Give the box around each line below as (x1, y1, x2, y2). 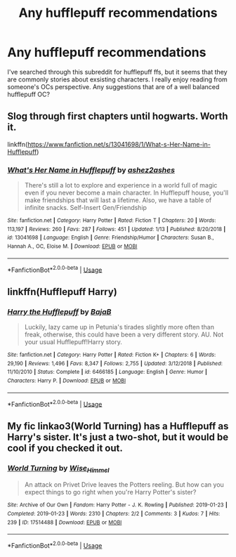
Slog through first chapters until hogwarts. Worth (7, 110, 228, 122)
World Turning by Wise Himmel (7, 463, 110, 474)
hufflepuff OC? (7, 90, 51, 98)
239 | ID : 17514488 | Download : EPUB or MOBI (7, 518, 122, 526)
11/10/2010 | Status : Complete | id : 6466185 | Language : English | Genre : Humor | (7, 369, 207, 376)
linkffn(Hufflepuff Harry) (7, 286, 117, 298)
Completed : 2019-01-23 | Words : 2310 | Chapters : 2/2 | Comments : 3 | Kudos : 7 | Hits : (7, 510, 221, 517)
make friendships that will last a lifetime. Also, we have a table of (24, 196, 212, 204)
